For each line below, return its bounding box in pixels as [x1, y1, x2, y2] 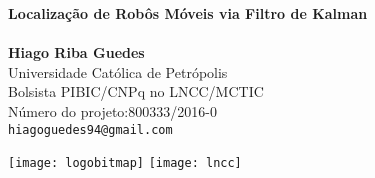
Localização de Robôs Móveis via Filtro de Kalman [8, 3, 368, 23]
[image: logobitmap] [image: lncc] [8, 156, 242, 171]
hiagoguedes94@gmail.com [8, 122, 173, 137]
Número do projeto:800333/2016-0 [8, 100, 217, 121]
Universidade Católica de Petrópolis [8, 61, 228, 82]
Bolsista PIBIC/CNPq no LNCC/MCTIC [8, 81, 264, 102]
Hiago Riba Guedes [8, 42, 145, 63]
